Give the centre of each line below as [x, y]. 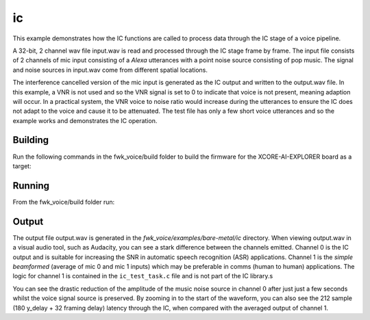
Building [31, 140]
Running [31, 186]
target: [22, 166]
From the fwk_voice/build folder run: [64, 202]
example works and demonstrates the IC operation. [85, 120]
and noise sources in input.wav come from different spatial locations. [110, 70]
